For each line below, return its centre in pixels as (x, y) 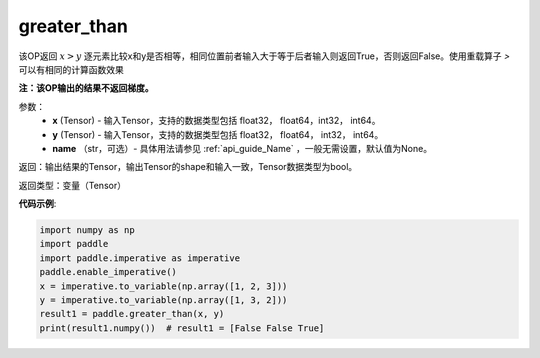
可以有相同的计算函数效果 (71, 69)
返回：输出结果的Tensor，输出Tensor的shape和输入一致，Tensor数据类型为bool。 (188, 167)
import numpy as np (87, 230)
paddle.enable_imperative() (108, 272)
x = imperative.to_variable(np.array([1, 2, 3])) (163, 286)
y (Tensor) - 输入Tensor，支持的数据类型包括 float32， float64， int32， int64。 (218, 134)
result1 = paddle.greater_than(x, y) (132, 314)
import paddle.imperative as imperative (139, 258)
